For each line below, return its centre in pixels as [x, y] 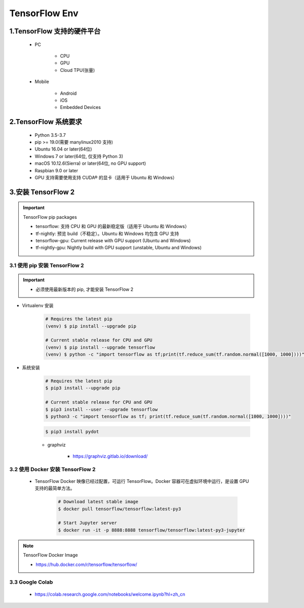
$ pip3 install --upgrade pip [83, 388]
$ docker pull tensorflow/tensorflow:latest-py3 [120, 509]
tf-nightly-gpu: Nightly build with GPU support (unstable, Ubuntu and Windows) [119, 248]
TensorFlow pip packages [50, 217]
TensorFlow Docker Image [50, 555]
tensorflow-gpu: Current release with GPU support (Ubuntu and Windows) [113, 241]
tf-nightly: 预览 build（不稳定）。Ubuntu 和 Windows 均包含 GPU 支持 [107, 234]
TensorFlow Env [44, 13]
